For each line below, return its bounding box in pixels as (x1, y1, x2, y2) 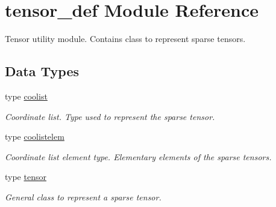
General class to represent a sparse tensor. (5, 190, 162, 203)
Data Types (5, 62, 79, 80)
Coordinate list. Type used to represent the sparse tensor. (5, 110, 215, 122)
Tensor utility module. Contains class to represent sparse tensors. (5, 32, 246, 45)
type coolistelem (5, 130, 64, 143)
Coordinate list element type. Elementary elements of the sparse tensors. (5, 150, 272, 163)
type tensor (5, 170, 46, 183)
